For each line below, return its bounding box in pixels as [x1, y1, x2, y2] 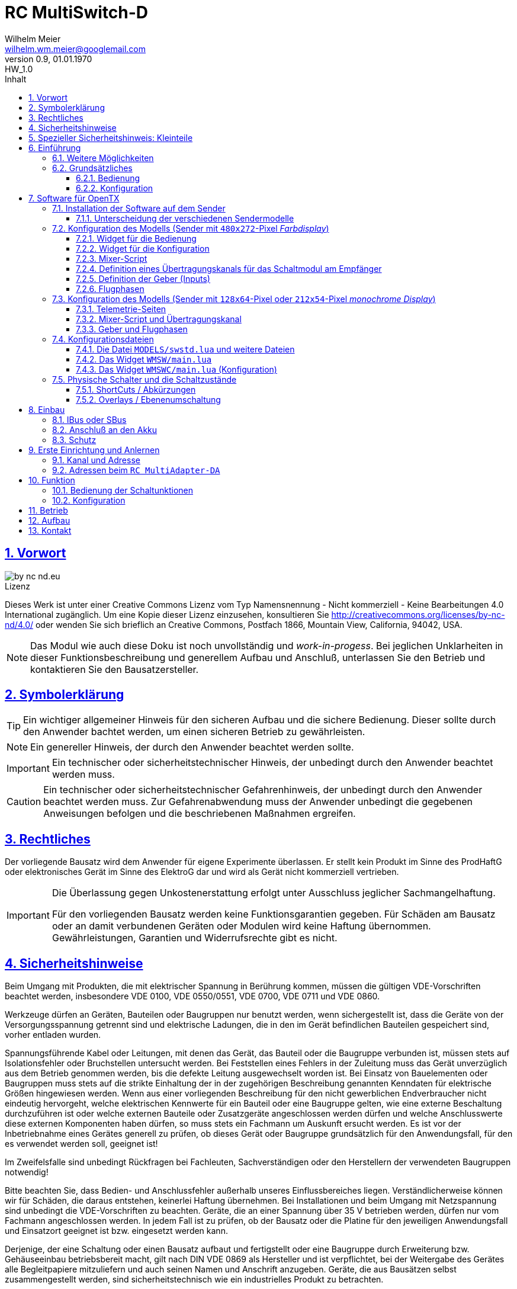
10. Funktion [28, 474, 75, 485]
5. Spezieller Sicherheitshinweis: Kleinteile [28, 132, 193, 143]
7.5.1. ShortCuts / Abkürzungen [76, 384, 196, 395]
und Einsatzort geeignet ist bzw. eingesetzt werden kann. [5, 1226, 228, 1236]
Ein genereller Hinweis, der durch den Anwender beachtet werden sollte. [30, 741, 354, 753]
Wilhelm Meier [5, 33, 61, 44]
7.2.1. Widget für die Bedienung [76, 233, 197, 243]
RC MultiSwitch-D [5, 2, 149, 23]
